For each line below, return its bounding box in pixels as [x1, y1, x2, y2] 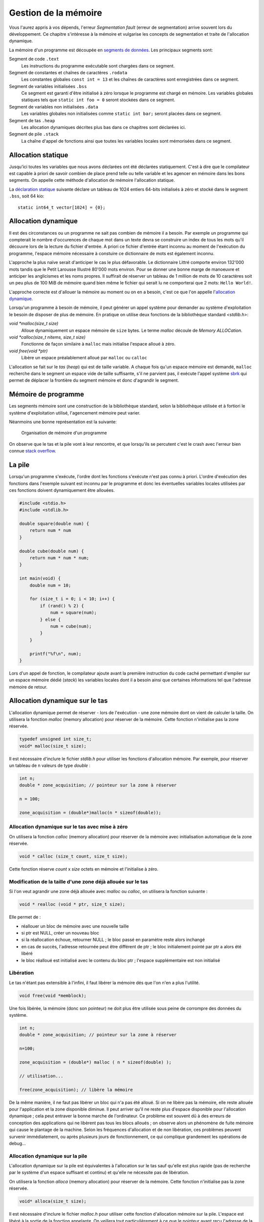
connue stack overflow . [9, 448, 56, 454]
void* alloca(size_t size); [19, 1199, 87, 1204]
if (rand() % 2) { [40, 603, 84, 609]
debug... [9, 1140, 26, 1146]
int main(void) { [19, 576, 61, 581]
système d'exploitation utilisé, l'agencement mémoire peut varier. [9, 410, 141, 415]
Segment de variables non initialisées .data [9, 104, 99, 109]
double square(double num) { [19, 521, 89, 526]
